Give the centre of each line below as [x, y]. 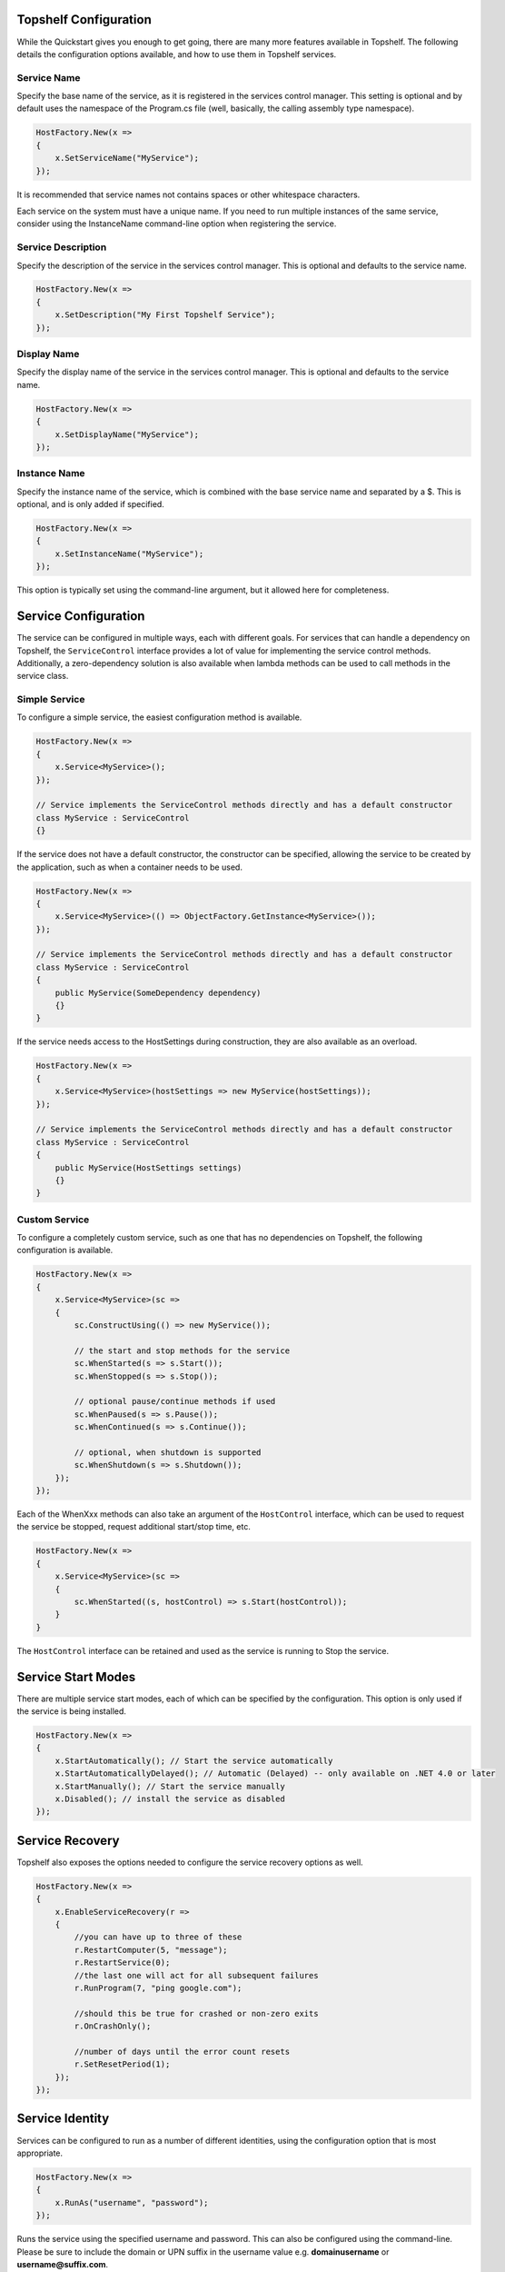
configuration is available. [65, 1251]
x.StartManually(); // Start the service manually [170, 1786]
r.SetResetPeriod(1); [122, 2064]
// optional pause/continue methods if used [175, 1401]
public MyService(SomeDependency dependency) [158, 992]
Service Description [62, 247]
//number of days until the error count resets [182, 2051]
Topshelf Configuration [84, 20]
